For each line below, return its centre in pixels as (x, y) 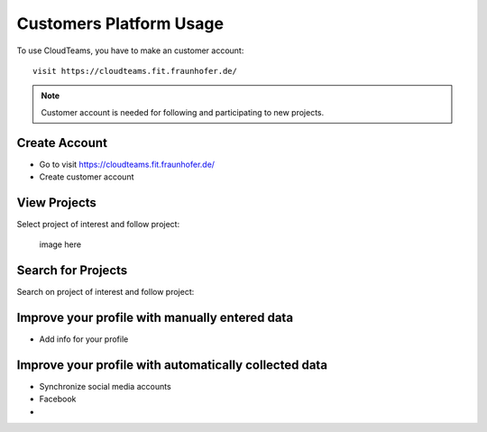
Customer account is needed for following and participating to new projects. (183, 112)
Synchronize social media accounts (105, 387)
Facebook (58, 399)
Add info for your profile (84, 339)
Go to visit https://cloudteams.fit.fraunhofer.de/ (127, 164)
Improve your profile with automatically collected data (172, 365)
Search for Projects (72, 271)
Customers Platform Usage (120, 23)
